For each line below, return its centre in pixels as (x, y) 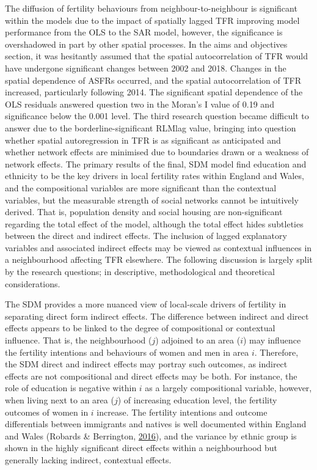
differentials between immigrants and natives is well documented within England (156, 424)
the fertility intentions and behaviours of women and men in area (127, 352)
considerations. (33, 283)
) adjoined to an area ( (198, 340)
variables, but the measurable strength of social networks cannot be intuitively (152, 200)
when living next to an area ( (60, 400)
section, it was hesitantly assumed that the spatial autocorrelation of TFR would (156, 56)
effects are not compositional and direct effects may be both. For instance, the (151, 376)
